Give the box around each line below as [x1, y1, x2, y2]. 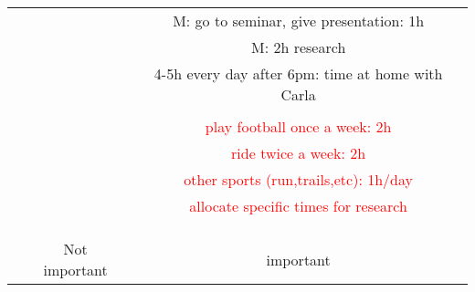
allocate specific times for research [189, 195, 407, 216]
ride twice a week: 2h [231, 142, 366, 163]
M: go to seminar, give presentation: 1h [173, 10, 425, 31]
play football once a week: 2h [205, 116, 392, 137]
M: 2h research [251, 36, 346, 57]
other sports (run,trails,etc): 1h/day [184, 169, 413, 190]
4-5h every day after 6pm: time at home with [153, 63, 443, 84]
